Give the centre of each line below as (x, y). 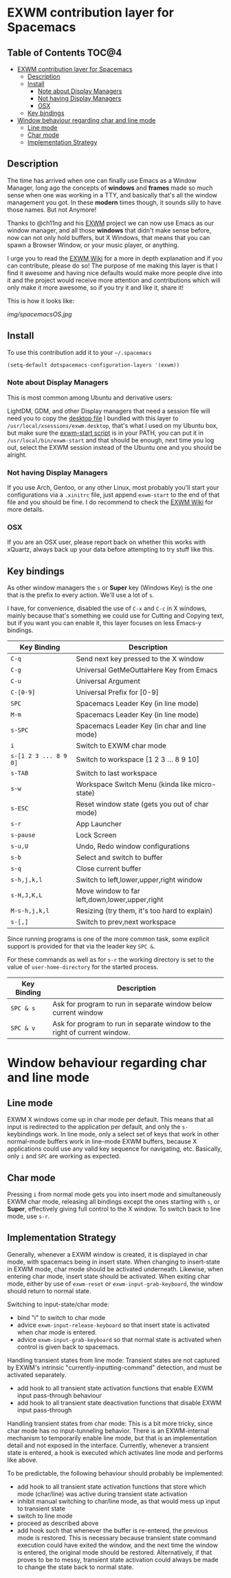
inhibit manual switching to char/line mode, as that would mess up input (119, 1501)
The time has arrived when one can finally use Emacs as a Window (102, 180)
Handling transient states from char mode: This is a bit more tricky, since (110, 1423)
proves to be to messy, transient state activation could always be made (118, 1559)
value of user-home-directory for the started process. (83, 967)
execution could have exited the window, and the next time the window (118, 1545)
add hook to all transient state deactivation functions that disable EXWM (119, 1403)
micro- (205, 784)
